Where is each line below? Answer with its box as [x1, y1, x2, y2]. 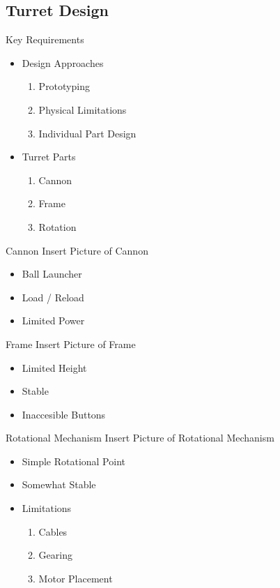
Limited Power [22, 313, 85, 328]
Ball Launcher [22, 266, 82, 281]
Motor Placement [38, 571, 113, 585]
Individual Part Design [38, 126, 137, 140]
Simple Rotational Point [22, 453, 125, 468]
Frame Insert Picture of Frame [6, 336, 136, 351]
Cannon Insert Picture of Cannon [6, 243, 148, 257]
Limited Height [22, 360, 87, 375]
